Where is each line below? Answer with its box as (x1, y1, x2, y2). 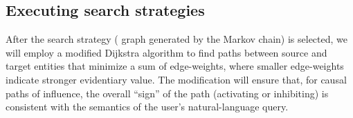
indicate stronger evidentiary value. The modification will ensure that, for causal (6, 72, 347, 86)
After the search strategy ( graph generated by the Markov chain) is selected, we (6, 32, 347, 46)
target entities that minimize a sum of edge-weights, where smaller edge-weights (6, 59, 344, 73)
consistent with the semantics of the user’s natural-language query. (6, 99, 289, 114)
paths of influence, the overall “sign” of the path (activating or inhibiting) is (6, 86, 329, 100)
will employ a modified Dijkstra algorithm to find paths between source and (6, 45, 327, 59)
